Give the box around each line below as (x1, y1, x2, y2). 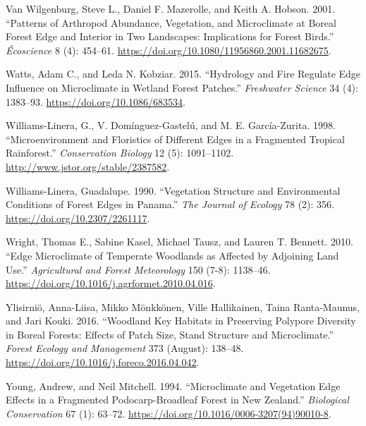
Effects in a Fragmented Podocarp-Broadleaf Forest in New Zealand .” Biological (6, 392, 349, 407)
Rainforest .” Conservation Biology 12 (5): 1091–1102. (6, 145, 234, 160)
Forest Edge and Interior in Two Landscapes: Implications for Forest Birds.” (6, 29, 334, 44)
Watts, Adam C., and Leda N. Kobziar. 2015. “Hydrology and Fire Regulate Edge (6, 66, 361, 81)
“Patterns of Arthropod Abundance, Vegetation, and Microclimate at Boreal (6, 15, 336, 30)
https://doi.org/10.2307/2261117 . (6, 210, 150, 225)
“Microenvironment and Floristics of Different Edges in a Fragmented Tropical (6, 131, 345, 146)
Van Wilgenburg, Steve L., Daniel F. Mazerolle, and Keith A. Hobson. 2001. (6, 1, 336, 16)
